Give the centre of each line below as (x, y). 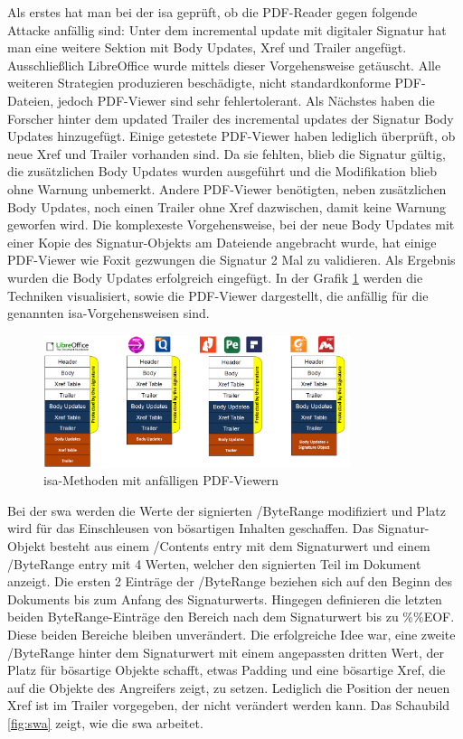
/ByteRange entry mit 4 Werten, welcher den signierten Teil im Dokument (214, 563)
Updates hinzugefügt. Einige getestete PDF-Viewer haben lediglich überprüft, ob (231, 136)
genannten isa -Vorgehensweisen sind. (109, 313)
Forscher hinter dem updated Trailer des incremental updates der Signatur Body (231, 118)
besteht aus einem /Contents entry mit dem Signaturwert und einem (240, 545)
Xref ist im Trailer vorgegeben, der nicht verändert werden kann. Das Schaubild (229, 705)
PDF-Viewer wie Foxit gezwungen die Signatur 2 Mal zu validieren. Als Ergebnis (231, 260)
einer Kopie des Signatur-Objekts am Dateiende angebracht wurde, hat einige (222, 242)
